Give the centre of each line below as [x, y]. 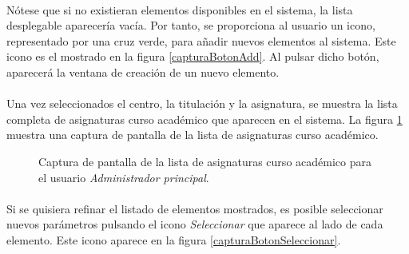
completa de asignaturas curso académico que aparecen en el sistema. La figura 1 [204, 119]
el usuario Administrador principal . [124, 177]
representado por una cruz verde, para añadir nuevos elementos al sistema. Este [201, 40]
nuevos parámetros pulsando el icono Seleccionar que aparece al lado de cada [195, 224]
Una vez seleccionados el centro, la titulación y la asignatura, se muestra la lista [202, 103]
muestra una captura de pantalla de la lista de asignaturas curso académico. [193, 135]
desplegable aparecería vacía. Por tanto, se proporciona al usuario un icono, [191, 25]
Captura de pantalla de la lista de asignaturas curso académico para [205, 161]
